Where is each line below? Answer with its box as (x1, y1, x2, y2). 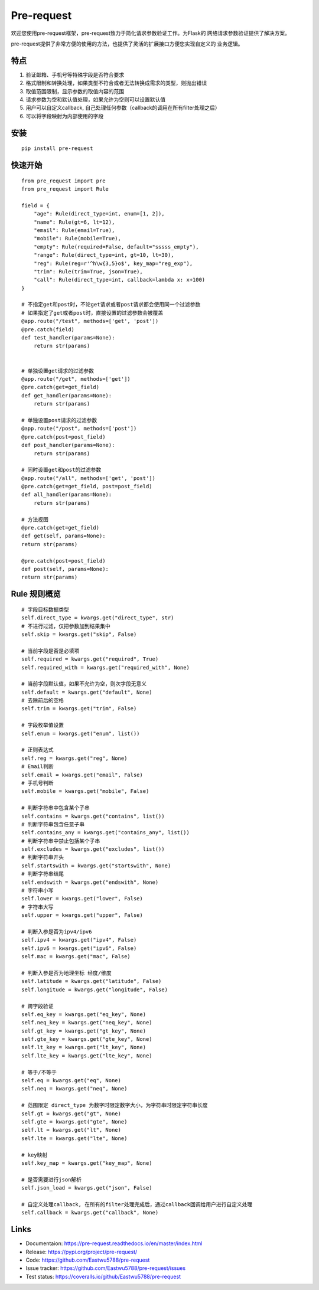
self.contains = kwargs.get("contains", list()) (21, 812, 165, 819)
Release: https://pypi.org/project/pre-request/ (25, 1248, 138, 1255)
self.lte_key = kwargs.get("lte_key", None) (21, 1052, 153, 1059)
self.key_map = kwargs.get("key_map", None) (21, 1160, 153, 1166)
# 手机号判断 (21, 779, 54, 786)
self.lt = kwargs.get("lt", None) (21, 1126, 121, 1134)
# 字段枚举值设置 (21, 722, 64, 729)
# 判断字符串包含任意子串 (21, 821, 85, 828)
